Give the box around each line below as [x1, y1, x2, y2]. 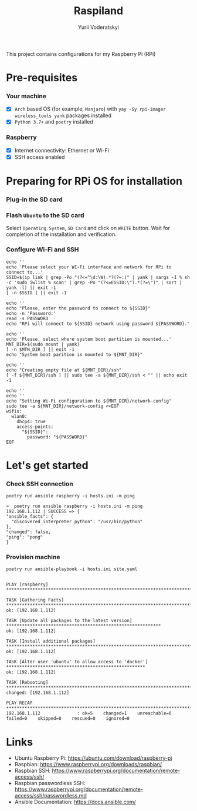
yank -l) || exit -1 [6, 284, 57, 291]
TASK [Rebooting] [6, 680, 49, 686]
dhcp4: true [16, 418, 46, 424]
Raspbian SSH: [14, 767, 51, 775]
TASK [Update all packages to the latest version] [6, 618, 133, 624]
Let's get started [6, 458, 89, 472]
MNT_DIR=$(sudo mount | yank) [6, 341, 80, 347]
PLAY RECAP [6, 700, 33, 706]
